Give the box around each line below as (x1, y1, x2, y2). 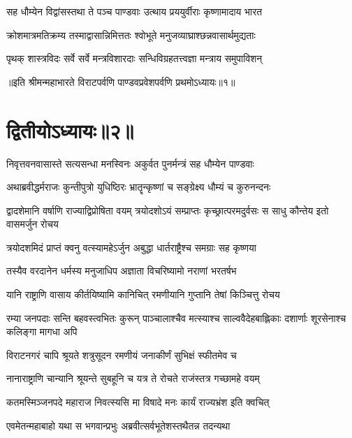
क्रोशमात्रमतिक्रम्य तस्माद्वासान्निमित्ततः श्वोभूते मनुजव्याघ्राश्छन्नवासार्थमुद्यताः (6, 27, 256, 42)
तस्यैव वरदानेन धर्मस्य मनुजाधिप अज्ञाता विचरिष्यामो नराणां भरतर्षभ (6, 263, 237, 278)
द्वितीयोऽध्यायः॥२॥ (6, 115, 134, 144)
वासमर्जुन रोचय (6, 217, 59, 231)
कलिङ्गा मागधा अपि (6, 324, 78, 339)
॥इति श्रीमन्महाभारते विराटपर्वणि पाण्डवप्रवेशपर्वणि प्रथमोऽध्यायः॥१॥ (6, 74, 235, 89)
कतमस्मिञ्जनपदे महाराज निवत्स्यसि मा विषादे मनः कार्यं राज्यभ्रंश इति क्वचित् (6, 395, 270, 409)
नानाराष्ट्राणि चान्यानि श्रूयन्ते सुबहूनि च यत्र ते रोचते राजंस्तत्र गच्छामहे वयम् (6, 371, 260, 386)
